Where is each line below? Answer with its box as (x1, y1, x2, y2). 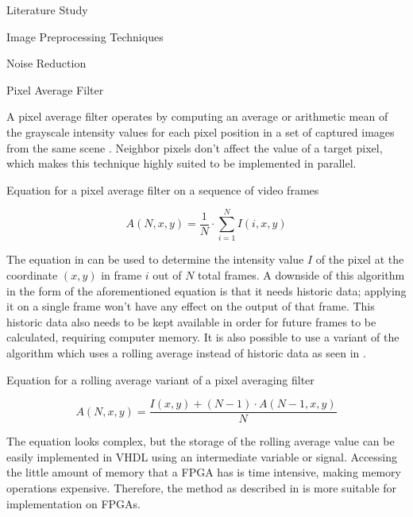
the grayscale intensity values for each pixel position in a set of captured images (6, 123, 395, 140)
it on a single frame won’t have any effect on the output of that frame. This (6, 298, 375, 314)
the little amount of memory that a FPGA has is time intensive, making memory (6, 464, 401, 480)
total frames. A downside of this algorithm (198, 267, 405, 284)
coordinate (6, 267, 58, 284)
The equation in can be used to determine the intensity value (6, 251, 304, 268)
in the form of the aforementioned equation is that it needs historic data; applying (6, 282, 407, 299)
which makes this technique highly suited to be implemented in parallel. (6, 155, 357, 172)
